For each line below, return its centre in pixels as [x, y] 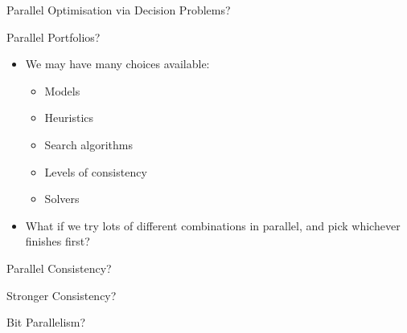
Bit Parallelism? [46, 322]
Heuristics [69, 118]
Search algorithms [89, 144]
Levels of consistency [96, 171]
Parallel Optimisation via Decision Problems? [119, 10]
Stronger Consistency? [62, 295]
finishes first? [58, 241]
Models [62, 90]
